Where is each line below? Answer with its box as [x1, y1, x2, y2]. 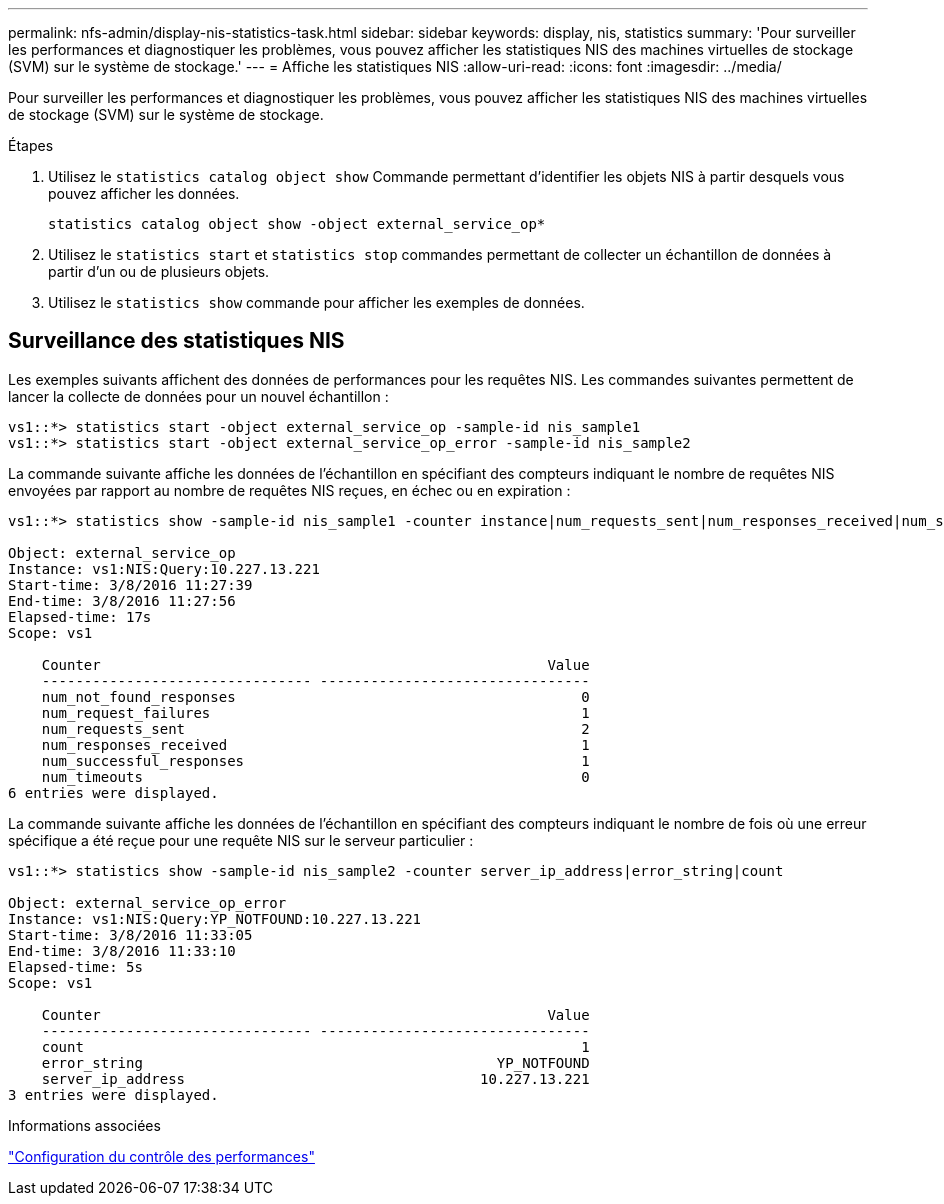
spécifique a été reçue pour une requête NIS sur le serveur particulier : [8, 831, 474, 849]
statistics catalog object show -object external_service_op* [48, 216, 546, 232]
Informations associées [8, 1116, 161, 1134]
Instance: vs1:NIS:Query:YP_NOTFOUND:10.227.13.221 [8, 910, 422, 927]
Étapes [8, 137, 54, 154]
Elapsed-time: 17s [8, 608, 152, 625]
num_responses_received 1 [41, 736, 590, 753]
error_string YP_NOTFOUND [41, 1054, 590, 1071]
